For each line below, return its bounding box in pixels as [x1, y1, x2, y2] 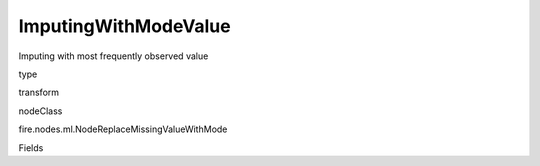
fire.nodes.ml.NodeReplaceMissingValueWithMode [18, 123, 228, 135]
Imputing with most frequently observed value [18, 50, 209, 62]
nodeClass [18, 105, 63, 117]
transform [18, 86, 60, 99]
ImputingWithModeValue [18, 15, 231, 37]
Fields [18, 141, 44, 154]
